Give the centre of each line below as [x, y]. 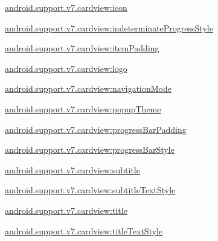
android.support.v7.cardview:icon [66, 7]
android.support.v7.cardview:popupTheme [83, 108]
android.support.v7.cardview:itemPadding [82, 48]
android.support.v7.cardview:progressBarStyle [90, 149]
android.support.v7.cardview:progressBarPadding [96, 129]
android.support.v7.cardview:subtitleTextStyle [90, 190]
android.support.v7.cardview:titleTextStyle [84, 230]
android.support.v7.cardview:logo [66, 68]
